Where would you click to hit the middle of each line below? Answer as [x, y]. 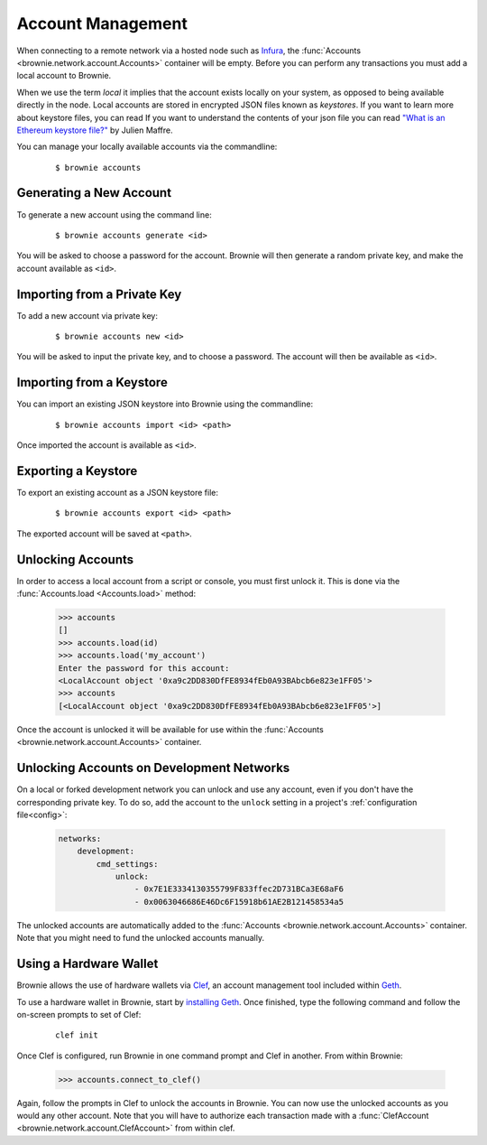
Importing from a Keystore [92, 382]
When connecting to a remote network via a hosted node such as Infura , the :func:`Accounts [188, 51]
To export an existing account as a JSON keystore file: [117, 493]
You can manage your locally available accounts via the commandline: [147, 147]
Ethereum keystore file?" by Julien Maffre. [95, 130]
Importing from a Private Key [99, 294]
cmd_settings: [127, 864]
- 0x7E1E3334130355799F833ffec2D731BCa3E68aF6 [239, 889]
